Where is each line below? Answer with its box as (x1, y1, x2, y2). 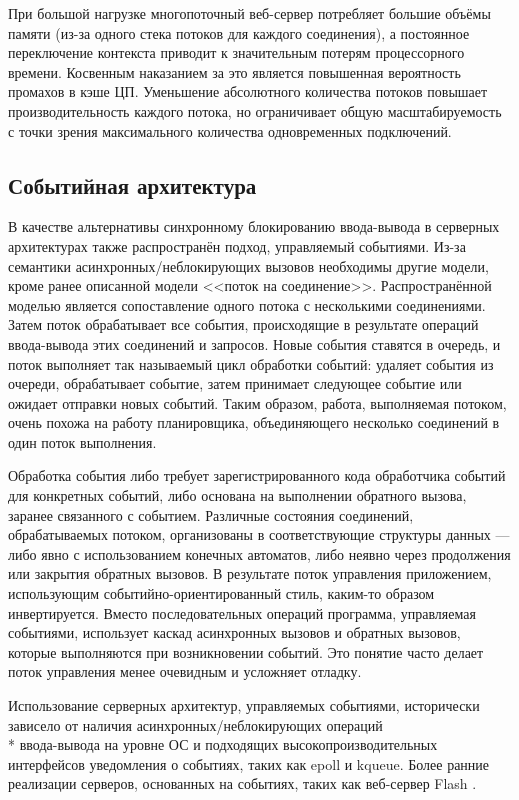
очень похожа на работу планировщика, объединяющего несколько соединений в (8, 412, 500, 433)
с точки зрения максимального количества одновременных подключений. (8, 120, 452, 141)
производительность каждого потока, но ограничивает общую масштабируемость (8, 100, 502, 121)
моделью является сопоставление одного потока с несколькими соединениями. (8, 294, 486, 315)
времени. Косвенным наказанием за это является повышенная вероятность (8, 61, 461, 82)
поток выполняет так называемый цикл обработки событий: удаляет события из (8, 353, 494, 374)
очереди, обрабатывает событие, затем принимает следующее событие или (8, 373, 462, 394)
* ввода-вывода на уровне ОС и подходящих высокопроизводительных (8, 734, 438, 755)
